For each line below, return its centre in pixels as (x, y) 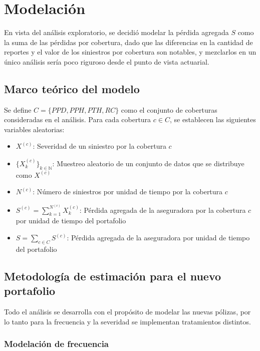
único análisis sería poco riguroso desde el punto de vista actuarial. (107, 61)
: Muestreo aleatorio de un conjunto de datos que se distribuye (148, 163)
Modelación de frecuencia (57, 344)
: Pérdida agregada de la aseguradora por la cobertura (163, 210)
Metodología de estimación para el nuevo (113, 276)
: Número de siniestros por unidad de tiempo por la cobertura (128, 192)
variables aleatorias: (34, 129)
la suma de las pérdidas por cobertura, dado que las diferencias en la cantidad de (128, 42)
